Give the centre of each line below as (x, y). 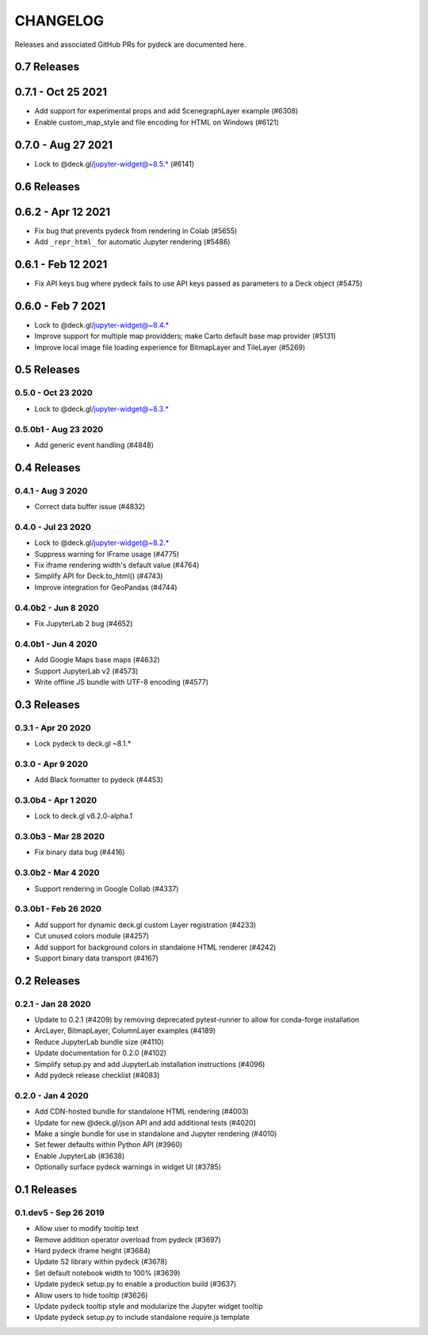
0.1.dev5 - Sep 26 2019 (59, 1212)
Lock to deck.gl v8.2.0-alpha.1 (84, 816)
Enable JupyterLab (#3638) (80, 1156)
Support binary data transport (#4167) (96, 958)
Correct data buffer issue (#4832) (90, 507)
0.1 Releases (46, 1189)
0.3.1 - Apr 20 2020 (53, 727)
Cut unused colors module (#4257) (92, 936)
